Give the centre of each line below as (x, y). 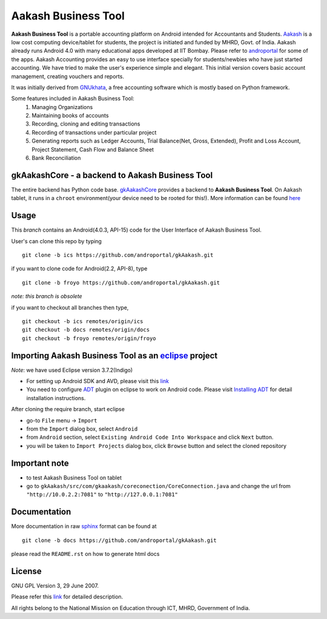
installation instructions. (56, 398)
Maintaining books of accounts (70, 116)
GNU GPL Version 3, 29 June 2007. (55, 586)
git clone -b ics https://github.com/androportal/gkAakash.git (118, 255)
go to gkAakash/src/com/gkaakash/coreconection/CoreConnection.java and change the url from (158, 486)
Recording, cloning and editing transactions (86, 124)
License (26, 571)
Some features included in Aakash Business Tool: (73, 99)
